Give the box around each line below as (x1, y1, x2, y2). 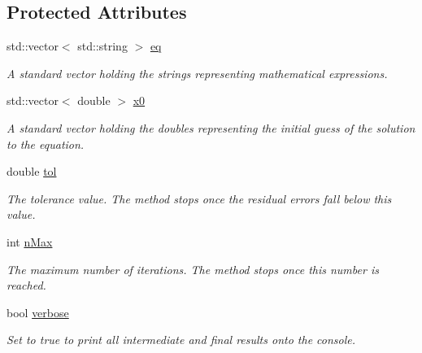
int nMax (7, 233, 53, 250)
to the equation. (7, 135, 85, 152)
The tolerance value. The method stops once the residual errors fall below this (7, 190, 392, 207)
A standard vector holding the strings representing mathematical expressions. (7, 64, 388, 81)
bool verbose (7, 303, 69, 320)
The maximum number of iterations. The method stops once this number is (7, 260, 379, 277)
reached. (7, 277, 46, 294)
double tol (7, 163, 57, 180)
